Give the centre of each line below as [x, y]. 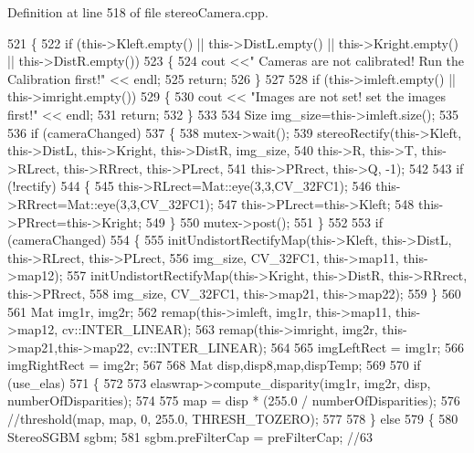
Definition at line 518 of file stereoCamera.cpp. [138, 12]
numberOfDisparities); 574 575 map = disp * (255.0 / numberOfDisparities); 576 [234, 400]
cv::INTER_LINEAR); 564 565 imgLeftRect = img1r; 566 [301, 347]
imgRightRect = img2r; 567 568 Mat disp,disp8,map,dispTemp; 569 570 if [214, 365]
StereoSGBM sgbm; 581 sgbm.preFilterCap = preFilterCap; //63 [190, 436]
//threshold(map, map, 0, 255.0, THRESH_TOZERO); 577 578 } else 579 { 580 [233, 419]
